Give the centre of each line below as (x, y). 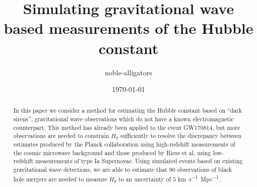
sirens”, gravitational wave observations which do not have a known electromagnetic (123, 119)
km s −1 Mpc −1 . (199, 178)
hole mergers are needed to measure (60, 179)
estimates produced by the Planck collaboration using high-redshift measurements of (124, 144)
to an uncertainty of (145, 179)
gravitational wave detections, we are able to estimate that (90, 170)
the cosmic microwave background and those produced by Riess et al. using (112, 152)
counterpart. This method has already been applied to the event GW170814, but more (127, 127)
